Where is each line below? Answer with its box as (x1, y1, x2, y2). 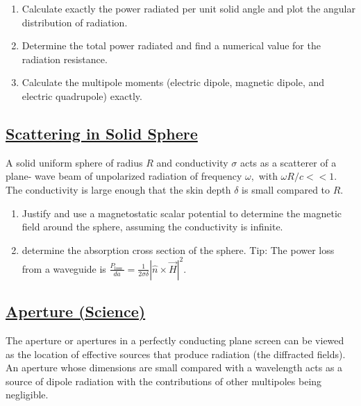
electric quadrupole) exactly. (22, 88, 142, 103)
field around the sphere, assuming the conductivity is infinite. (22, 219, 283, 234)
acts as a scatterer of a (240, 155, 337, 169)
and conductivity (156, 155, 228, 169)
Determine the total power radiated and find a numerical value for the (22, 38, 321, 53)
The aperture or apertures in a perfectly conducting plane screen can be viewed (6, 333, 344, 348)
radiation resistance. (22, 51, 108, 66)
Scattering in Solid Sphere (6, 122, 198, 144)
